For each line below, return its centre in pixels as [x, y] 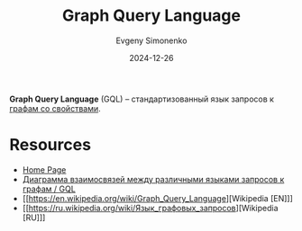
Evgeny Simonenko [151, 40]
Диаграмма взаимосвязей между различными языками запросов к [153, 179]
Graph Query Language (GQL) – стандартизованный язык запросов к [142, 99]
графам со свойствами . [55, 108]
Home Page [44, 169]
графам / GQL [49, 189]
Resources [50, 145]
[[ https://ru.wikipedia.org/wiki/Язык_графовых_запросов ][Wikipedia [150, 208]
